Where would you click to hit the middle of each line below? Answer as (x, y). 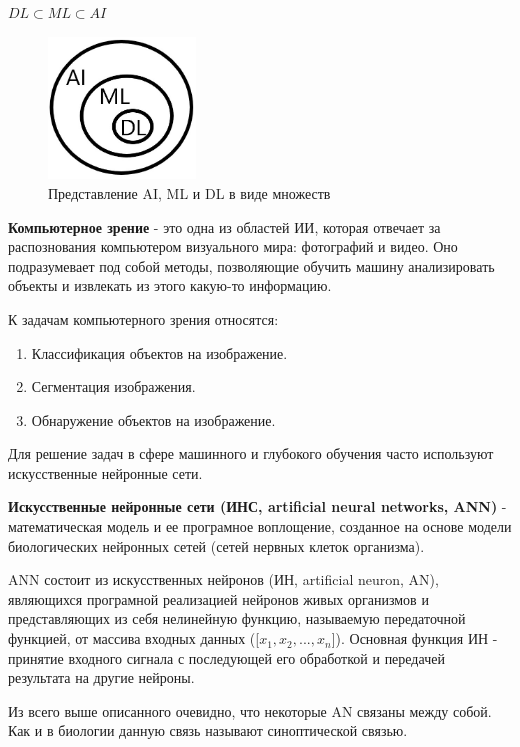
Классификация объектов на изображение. (159, 352)
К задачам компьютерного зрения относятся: (143, 318)
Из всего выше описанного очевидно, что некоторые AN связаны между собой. (250, 710)
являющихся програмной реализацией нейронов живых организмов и (218, 598)
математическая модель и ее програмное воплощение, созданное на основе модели (260, 526)
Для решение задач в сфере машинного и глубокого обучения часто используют (251, 453)
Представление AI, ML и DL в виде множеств (189, 192)
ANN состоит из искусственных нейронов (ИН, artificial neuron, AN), (223, 579)
